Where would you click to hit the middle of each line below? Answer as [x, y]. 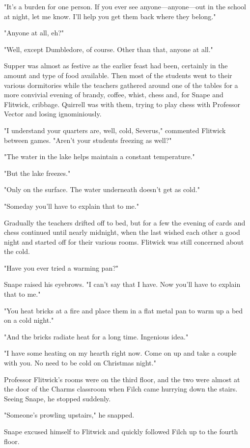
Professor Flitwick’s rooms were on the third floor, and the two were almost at [122, 379]
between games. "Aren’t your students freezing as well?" [88, 140]
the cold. [17, 251]
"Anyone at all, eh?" [34, 33]
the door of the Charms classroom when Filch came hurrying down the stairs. [121, 389]
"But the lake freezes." [37, 173]
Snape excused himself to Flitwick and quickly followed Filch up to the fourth [121, 431]
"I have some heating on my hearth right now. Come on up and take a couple [120, 353]
